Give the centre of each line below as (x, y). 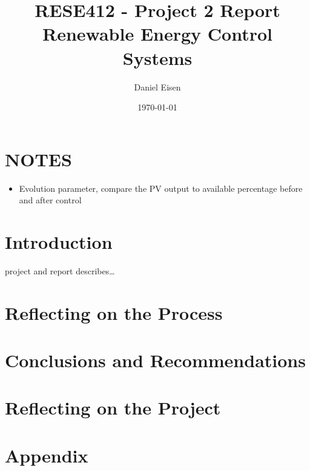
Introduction (59, 242)
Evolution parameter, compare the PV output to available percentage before (161, 188)
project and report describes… (60, 270)
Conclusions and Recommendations (155, 360)
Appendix (47, 455)
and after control (50, 200)
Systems (157, 57)
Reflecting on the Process (114, 312)
